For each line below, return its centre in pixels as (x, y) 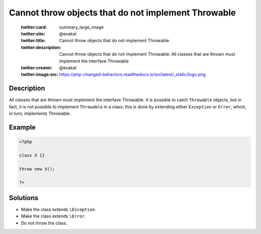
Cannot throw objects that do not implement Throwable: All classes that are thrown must (147, 54)
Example (22, 127)
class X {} (32, 155)
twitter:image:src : (40, 75)
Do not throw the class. (44, 223)
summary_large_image (81, 27)
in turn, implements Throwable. (40, 113)
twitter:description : (41, 47)
